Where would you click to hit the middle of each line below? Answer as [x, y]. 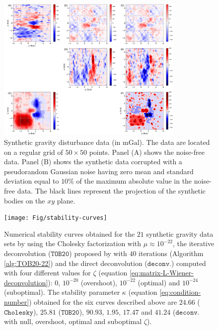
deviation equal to [32, 181]
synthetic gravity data [180, 233]
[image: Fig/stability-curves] [56, 218]
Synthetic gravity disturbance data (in [62, 142]
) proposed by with [98, 253]
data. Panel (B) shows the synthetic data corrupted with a [93, 162]
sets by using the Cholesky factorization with [73, 243]
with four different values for [47, 273]
